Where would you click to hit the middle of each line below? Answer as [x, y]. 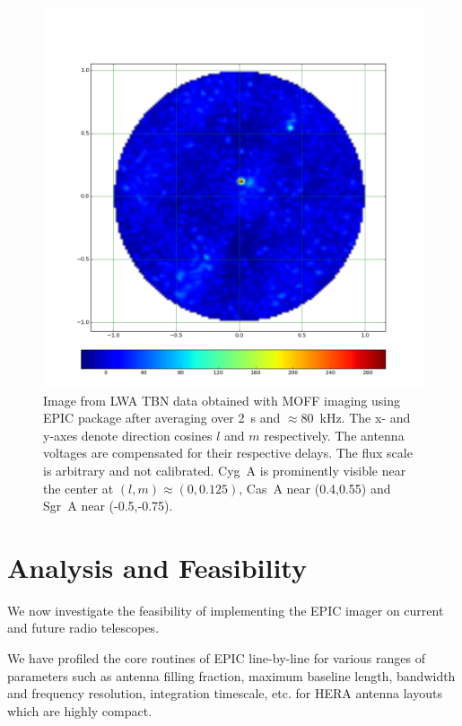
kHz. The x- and [365, 418]
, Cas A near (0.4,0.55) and [315, 488]
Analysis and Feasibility [157, 567]
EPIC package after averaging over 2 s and [162, 418]
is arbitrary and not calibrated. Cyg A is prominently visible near [225, 470]
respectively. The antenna [334, 435]
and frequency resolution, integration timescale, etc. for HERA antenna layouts [225, 693]
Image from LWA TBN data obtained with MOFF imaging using [222, 400]
